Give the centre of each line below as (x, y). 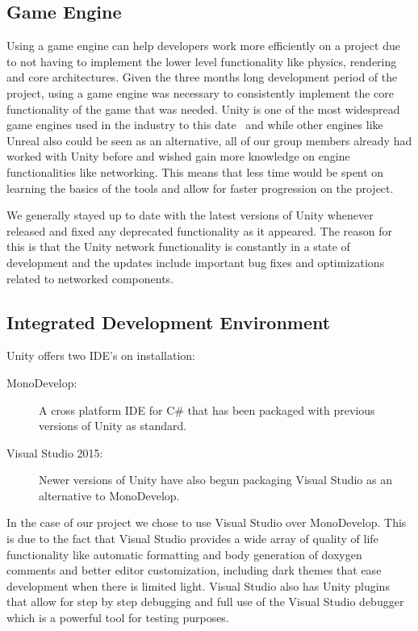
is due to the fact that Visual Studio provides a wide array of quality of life (192, 539)
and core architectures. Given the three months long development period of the (202, 77)
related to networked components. (90, 278)
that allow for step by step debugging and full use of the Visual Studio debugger (205, 602)
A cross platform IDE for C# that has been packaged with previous (207, 410)
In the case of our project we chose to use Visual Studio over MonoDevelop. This (207, 522)
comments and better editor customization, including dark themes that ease (194, 570)
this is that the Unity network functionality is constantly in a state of (178, 247)
